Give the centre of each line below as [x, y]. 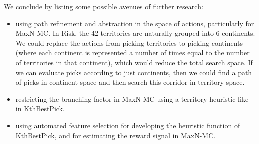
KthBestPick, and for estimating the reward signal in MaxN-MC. [116, 135]
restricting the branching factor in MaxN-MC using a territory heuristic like [132, 99]
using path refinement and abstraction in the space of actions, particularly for [135, 23]
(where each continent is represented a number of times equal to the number [133, 53]
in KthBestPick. [40, 109]
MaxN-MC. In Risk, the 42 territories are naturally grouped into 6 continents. [135, 33]
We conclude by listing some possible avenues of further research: [104, 6]
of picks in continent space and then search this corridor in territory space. [130, 82]
